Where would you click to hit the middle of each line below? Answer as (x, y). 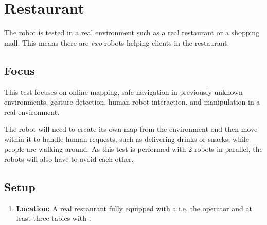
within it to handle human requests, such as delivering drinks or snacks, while (127, 139)
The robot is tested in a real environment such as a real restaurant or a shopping (132, 33)
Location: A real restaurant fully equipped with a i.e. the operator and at (134, 208)
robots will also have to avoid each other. (69, 159)
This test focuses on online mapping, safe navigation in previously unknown (123, 91)
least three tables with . (54, 218)
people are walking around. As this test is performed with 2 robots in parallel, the (133, 149)
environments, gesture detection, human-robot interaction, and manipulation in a (132, 102)
